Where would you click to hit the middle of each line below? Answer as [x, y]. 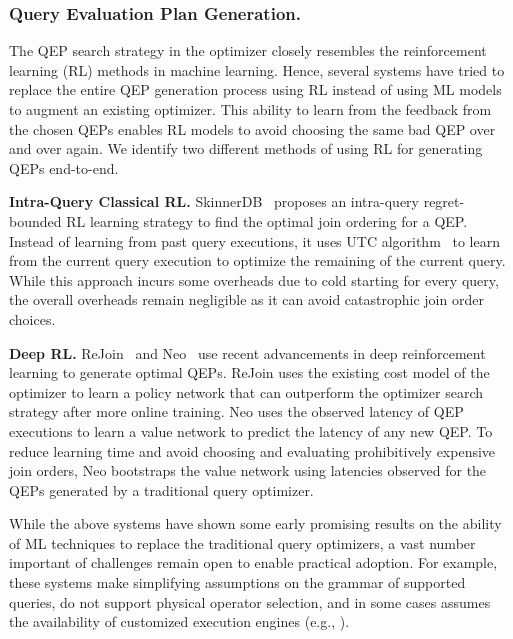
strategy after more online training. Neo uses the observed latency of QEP [236, 411]
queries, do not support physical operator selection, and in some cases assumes [250, 601]
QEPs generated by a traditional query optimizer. [161, 489]
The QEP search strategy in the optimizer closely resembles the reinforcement [248, 50]
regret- [444, 201]
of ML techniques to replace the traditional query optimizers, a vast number [242, 542]
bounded [35, 220]
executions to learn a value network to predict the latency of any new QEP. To [251, 430]
